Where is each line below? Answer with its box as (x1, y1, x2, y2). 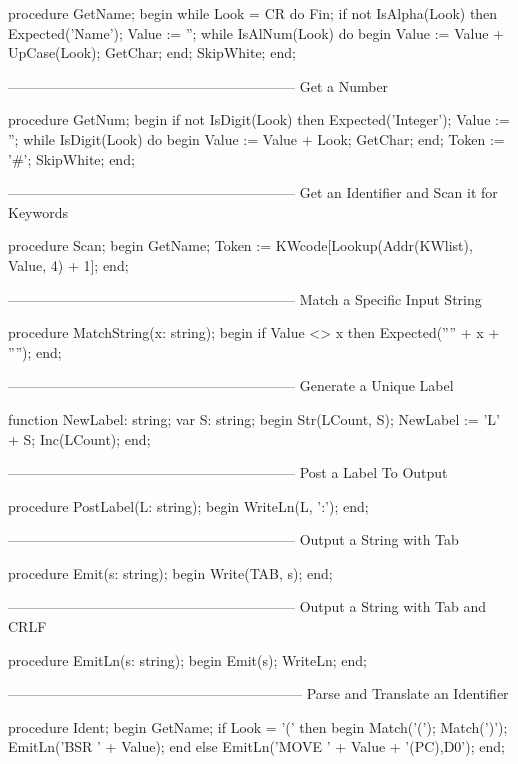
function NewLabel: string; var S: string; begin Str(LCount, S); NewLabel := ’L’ (8, 408, 500, 429)
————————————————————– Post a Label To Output (8, 462, 448, 483)
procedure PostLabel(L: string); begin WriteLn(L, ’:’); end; (8, 495, 369, 516)
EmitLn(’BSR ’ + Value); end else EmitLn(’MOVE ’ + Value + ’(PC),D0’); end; (8, 736, 505, 757)
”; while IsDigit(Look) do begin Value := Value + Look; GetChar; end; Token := (8, 128, 505, 149)
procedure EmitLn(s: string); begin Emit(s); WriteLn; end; (8, 649, 368, 670)
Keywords (8, 201, 69, 222)
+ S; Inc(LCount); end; (8, 428, 151, 449)
